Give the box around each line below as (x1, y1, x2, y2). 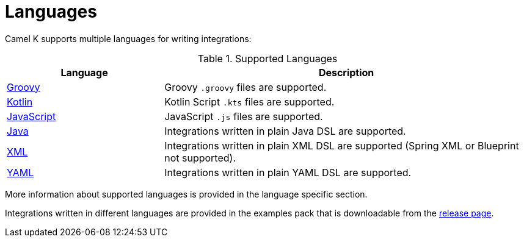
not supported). (164, 151, 236, 164)
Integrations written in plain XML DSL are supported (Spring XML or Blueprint (164, 139, 519, 152)
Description (318, 66, 374, 79)
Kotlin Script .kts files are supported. (164, 95, 335, 108)
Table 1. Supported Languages (197, 52, 338, 65)
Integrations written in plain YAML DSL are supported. (164, 166, 412, 179)
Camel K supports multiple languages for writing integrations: (5, 33, 252, 44)
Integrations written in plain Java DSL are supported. (164, 124, 406, 137)
